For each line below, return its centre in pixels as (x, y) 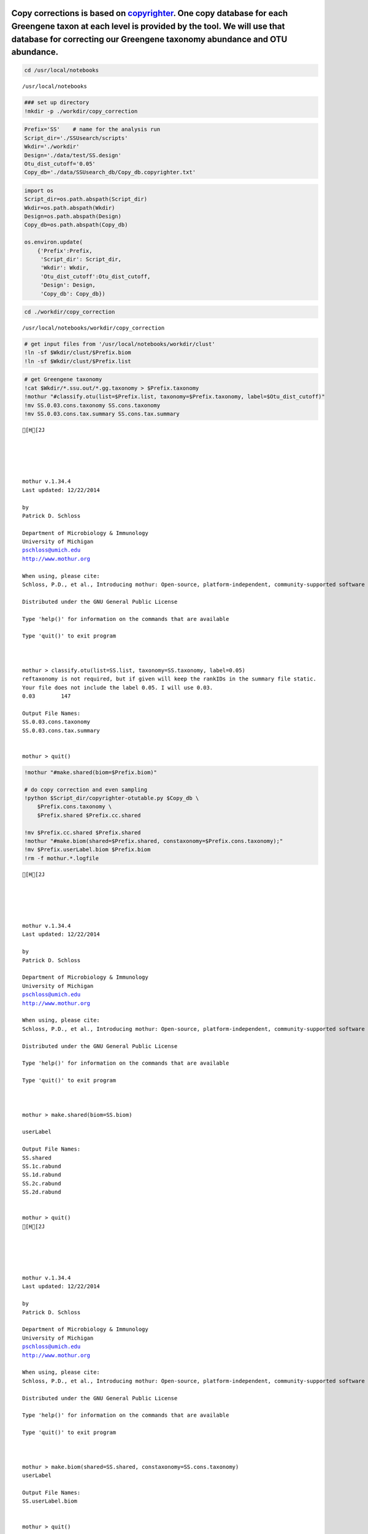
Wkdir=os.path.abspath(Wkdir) (70, 208)
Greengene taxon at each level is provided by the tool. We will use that (148, 27)
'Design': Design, (68, 285)
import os (39, 191)
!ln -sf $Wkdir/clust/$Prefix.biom (78, 353)
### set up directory (57, 102)
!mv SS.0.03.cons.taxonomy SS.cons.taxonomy (92, 405)
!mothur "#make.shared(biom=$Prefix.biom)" (91, 772)
